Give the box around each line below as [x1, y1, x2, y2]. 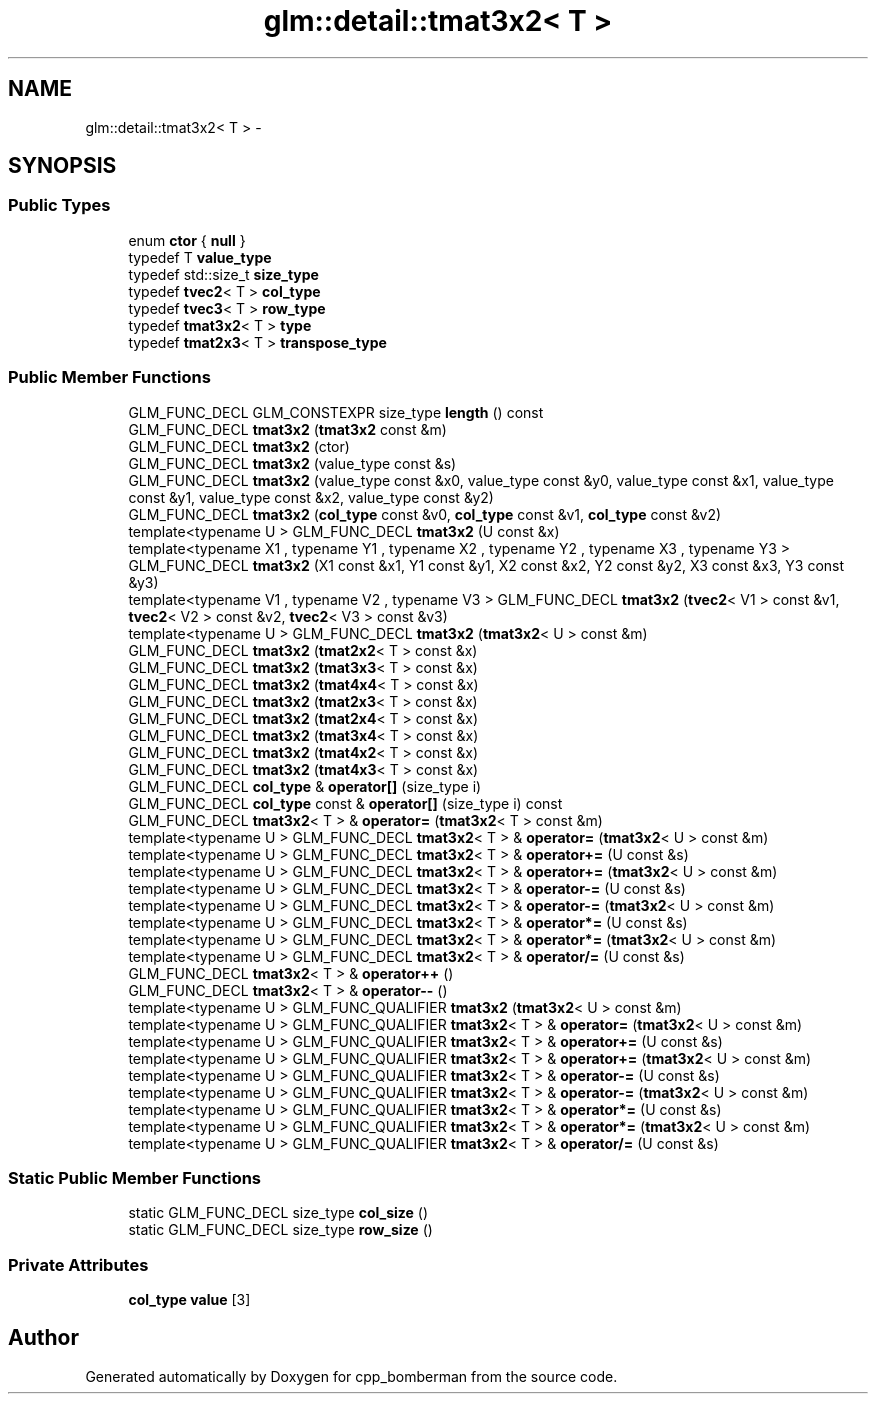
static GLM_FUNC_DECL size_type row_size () [128, 1221, 433, 1239]
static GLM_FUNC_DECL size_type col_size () [128, 1204, 429, 1222]
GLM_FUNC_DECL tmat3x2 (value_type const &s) [128, 454, 457, 472]
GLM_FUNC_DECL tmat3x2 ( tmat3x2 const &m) [128, 420, 447, 438]
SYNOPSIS [8, 153, 117, 179]
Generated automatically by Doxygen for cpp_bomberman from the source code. [85, 1367, 618, 1385]
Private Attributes [8, 1254, 149, 1275]
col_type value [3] [128, 1291, 251, 1309]
